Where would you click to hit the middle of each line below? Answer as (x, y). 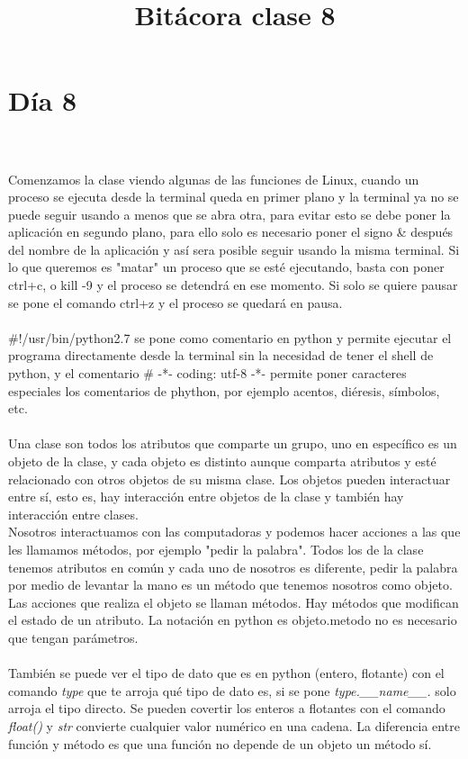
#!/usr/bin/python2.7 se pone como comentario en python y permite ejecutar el (230, 337)
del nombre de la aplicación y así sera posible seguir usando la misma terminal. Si (234, 249)
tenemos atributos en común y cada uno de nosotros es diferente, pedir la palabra (233, 567)
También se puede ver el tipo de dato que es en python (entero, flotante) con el (226, 673)
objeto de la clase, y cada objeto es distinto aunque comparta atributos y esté (222, 461)
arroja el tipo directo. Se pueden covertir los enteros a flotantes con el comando (227, 708)
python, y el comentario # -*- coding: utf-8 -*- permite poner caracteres (207, 373)
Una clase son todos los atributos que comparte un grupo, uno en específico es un (233, 443)
